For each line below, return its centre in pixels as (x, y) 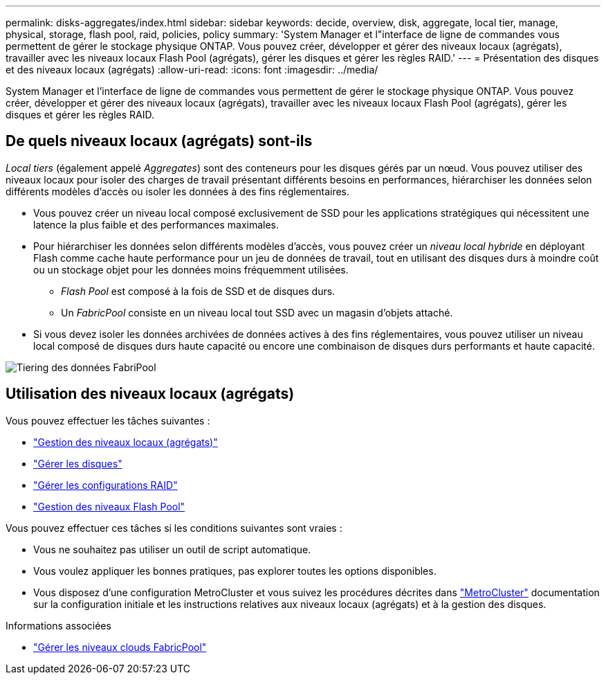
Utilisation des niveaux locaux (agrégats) (150, 394)
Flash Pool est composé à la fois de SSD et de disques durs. (198, 291)
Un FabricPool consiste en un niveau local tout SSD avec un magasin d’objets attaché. (257, 312)
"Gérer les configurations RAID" (105, 485)
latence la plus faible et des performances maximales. (156, 224)
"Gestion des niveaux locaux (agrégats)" (126, 442)
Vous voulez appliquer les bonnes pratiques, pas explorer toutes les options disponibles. (235, 571)
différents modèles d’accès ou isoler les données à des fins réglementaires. (177, 191)
